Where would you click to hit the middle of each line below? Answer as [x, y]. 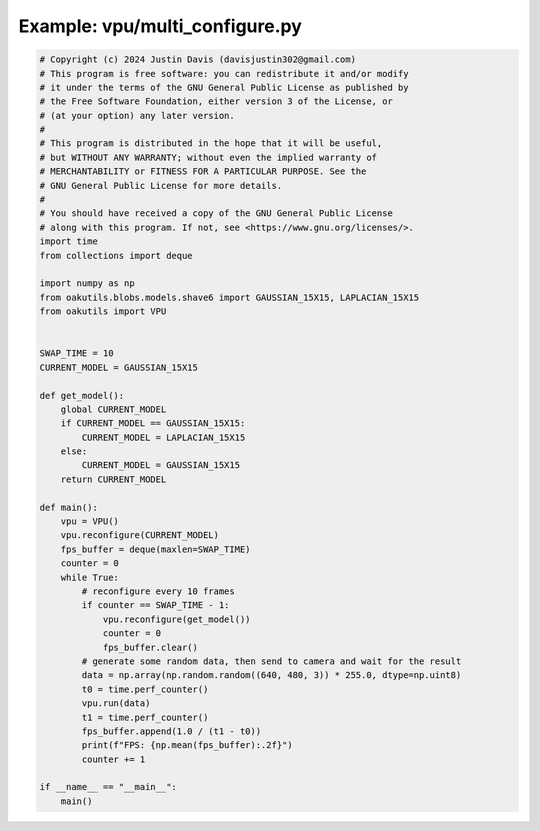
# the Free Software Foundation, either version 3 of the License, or [216, 101]
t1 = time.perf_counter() [145, 717]
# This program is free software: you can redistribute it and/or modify [224, 73]
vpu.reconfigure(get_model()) [176, 619]
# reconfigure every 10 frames [158, 591]
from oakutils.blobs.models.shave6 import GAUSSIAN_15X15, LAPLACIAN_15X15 [229, 297]
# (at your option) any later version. [137, 115]
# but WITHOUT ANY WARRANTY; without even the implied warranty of [208, 157]
